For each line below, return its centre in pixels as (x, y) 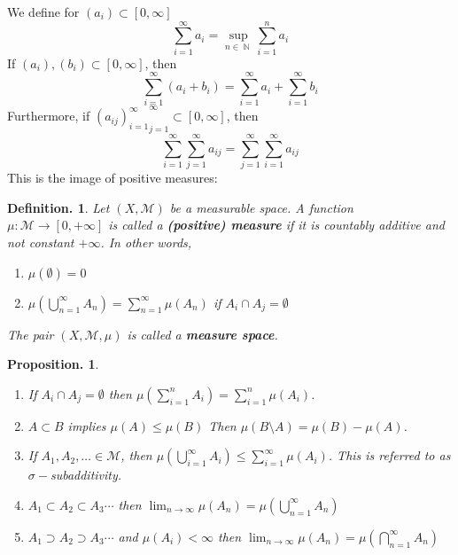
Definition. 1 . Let (58, 207)
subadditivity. (86, 475)
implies (87, 425)
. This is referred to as (389, 455)
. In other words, (146, 242)
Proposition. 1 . (53, 364)
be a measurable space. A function (261, 207)
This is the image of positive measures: (113, 178)
